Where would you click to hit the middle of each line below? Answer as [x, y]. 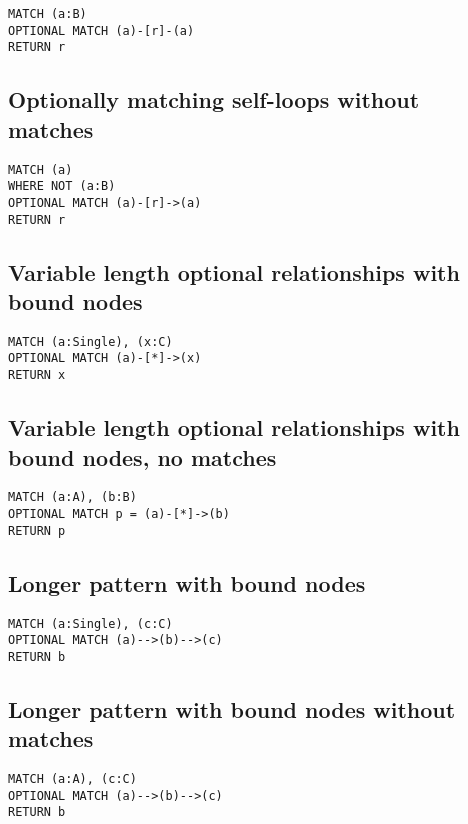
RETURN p [37, 530]
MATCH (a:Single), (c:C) [90, 623]
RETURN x [37, 375]
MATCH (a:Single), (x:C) [90, 341]
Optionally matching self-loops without [214, 99]
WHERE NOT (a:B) [62, 186]
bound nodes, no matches [142, 456]
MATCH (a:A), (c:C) [72, 779]
